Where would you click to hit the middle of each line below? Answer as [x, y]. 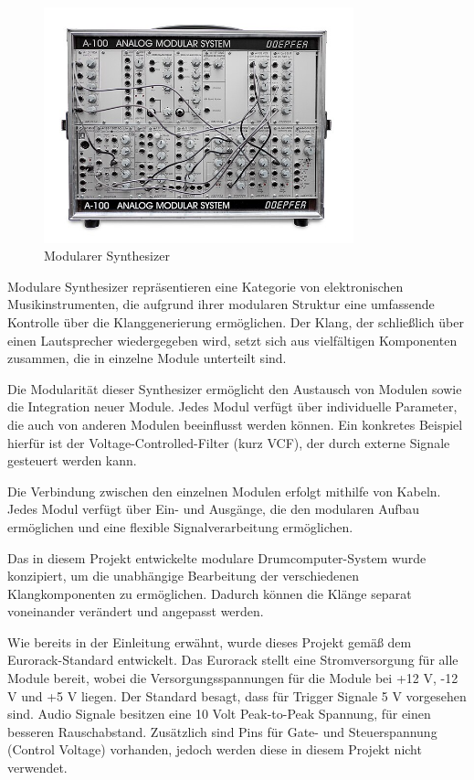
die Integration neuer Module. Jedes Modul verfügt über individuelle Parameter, [232, 406]
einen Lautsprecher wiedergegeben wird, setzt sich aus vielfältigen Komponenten [232, 340]
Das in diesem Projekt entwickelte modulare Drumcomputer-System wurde [217, 557]
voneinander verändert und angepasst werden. [136, 611]
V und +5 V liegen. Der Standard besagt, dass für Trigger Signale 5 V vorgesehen [237, 695]
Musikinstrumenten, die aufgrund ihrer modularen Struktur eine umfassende [221, 304]
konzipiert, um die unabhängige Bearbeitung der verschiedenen [184, 576]
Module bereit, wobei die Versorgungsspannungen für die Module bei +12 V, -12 [233, 678]
